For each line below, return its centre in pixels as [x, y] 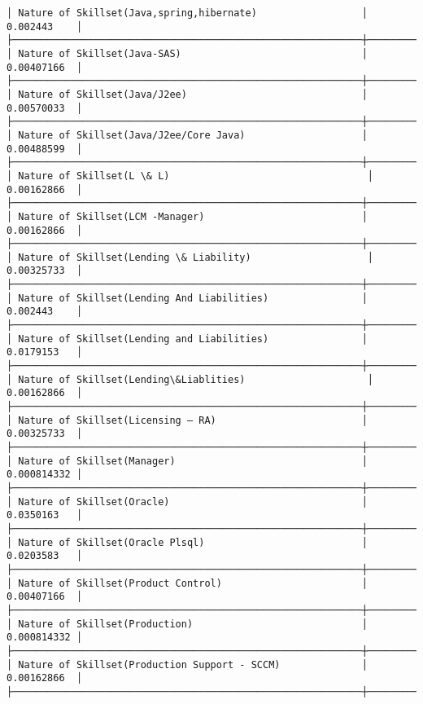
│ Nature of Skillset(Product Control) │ [187, 583]
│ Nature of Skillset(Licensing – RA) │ [187, 420]
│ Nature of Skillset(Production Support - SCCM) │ [187, 664]
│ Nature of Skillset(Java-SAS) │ [187, 53]
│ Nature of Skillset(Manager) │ [187, 461]
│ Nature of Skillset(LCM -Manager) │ [187, 216]
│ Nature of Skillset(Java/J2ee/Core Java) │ [187, 135]
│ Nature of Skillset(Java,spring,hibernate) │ [187, 13]
